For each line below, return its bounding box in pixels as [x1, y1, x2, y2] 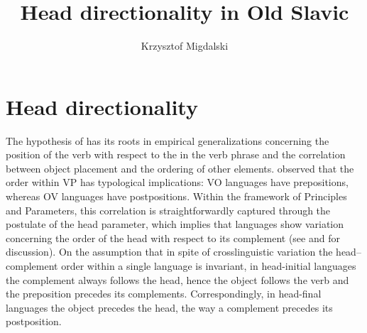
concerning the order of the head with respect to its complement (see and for [6, 230, 340, 245]
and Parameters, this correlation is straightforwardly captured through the [6, 202, 331, 217]
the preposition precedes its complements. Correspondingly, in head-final [6, 286, 322, 301]
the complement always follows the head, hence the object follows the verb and [6, 272, 349, 287]
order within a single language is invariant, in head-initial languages [61, 258, 356, 273]
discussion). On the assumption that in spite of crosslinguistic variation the [6, 244, 333, 259]
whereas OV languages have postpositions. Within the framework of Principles [6, 189, 347, 204]
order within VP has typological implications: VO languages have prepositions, [6, 175, 349, 190]
